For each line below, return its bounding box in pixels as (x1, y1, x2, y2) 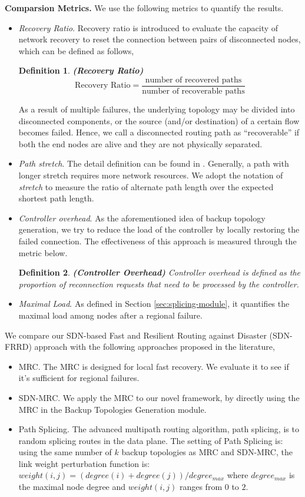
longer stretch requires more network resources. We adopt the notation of (18, 169, 283, 181)
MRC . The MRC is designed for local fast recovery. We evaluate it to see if (18, 360, 289, 372)
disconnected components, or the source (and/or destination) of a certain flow (18, 114, 300, 127)
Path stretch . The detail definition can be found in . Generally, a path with (18, 157, 289, 170)
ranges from (179, 481, 223, 493)
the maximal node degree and (18, 481, 126, 493)
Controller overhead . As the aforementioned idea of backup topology (18, 211, 266, 224)
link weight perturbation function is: (18, 457, 150, 469)
